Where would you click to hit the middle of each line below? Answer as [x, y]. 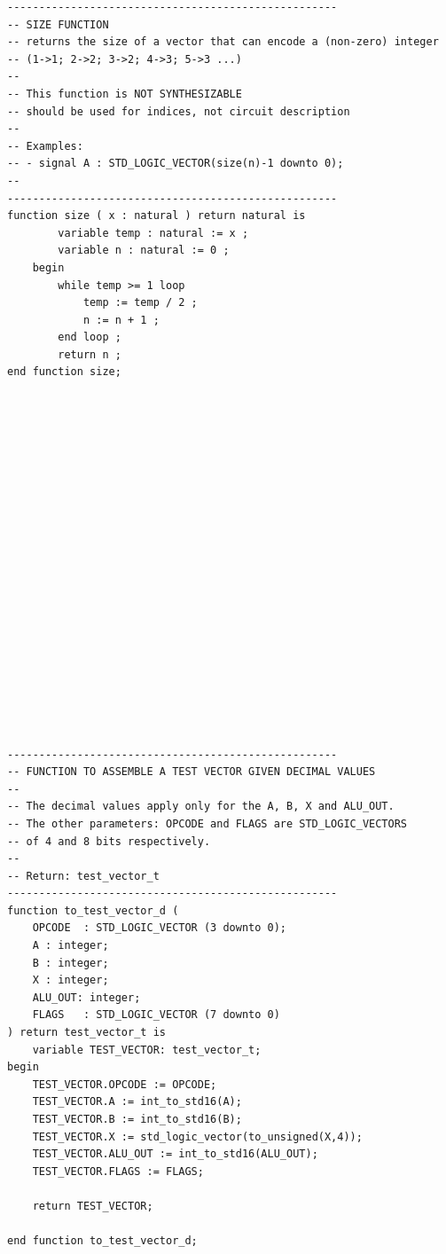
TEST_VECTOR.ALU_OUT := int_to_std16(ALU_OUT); [175, 1154]
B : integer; [70, 963]
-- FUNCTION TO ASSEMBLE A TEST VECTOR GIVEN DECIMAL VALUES [192, 772]
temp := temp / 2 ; [140, 303]
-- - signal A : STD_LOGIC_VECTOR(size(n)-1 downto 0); [176, 164]
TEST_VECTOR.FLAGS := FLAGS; [118, 1171]
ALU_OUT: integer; [86, 997]
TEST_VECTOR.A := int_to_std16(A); [137, 1102]
